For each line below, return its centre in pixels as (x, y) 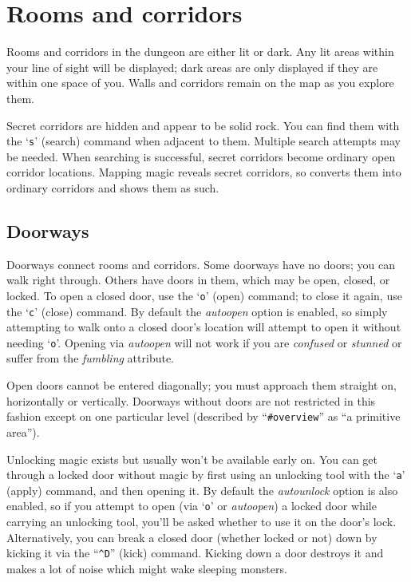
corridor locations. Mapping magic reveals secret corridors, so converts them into (204, 172)
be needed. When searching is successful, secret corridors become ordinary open (201, 156)
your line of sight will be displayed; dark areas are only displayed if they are (192, 67)
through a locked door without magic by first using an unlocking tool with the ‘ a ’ (206, 475)
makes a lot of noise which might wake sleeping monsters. (147, 568)
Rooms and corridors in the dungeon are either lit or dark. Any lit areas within (200, 51)
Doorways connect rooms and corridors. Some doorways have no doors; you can (201, 264)
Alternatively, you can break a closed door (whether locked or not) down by (192, 537)
